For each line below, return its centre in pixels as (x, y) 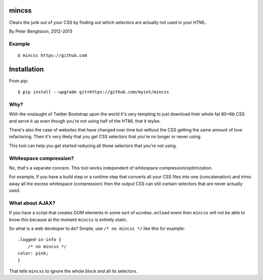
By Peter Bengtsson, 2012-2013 (41, 31)
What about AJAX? (32, 203)
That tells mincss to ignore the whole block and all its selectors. (73, 271)
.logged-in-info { (40, 240)
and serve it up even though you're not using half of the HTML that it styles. (85, 121)
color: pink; (33, 253)
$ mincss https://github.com (52, 55)
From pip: (19, 81)
